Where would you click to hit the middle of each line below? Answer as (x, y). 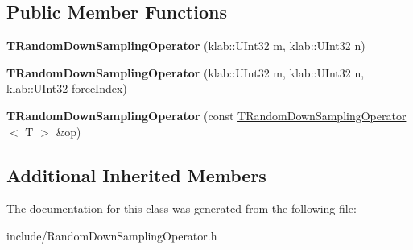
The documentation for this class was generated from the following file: (182, 208)
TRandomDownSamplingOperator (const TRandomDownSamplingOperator (206, 115)
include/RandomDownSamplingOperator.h (112, 235)
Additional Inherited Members (136, 175)
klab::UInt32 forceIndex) (67, 88)
